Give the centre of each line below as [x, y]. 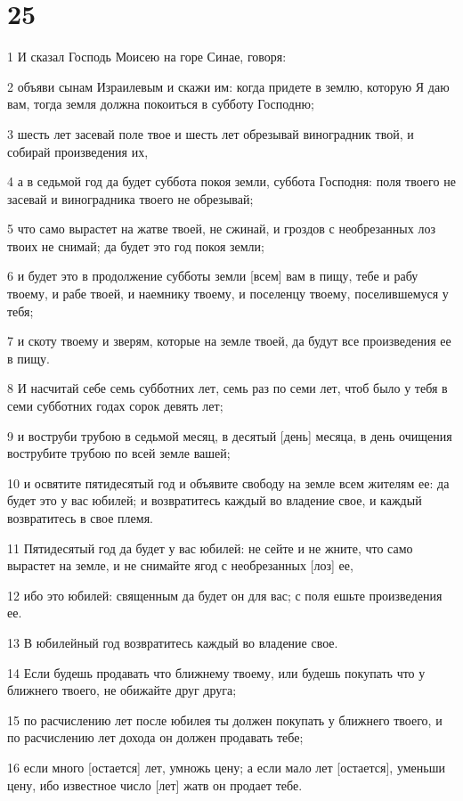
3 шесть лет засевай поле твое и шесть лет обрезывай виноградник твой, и [211, 133]
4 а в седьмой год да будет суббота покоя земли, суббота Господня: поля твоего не [231, 181]
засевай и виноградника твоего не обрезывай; [130, 198]
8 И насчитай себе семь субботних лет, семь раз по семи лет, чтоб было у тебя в [227, 388]
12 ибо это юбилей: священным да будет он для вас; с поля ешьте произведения [225, 595]
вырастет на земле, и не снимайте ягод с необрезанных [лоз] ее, [180, 565]
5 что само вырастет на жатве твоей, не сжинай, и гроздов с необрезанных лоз [221, 229]
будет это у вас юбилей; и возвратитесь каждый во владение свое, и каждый [215, 500]
